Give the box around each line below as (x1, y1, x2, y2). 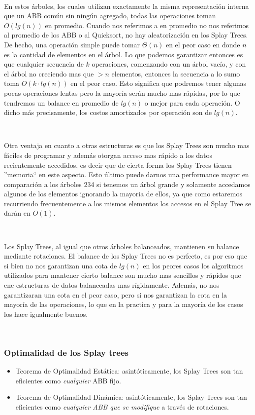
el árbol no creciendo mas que (4, 68, 94, 78)
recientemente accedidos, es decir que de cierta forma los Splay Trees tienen (4, 159, 232, 170)
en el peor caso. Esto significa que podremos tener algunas (70, 78, 247, 88)
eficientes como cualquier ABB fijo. (15, 375, 121, 385)
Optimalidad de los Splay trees (4, 346, 129, 358)
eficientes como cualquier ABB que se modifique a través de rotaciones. (15, 402, 229, 412)
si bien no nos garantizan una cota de (4, 260, 117, 270)
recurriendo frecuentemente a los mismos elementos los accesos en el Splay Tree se (4, 198, 251, 208)
